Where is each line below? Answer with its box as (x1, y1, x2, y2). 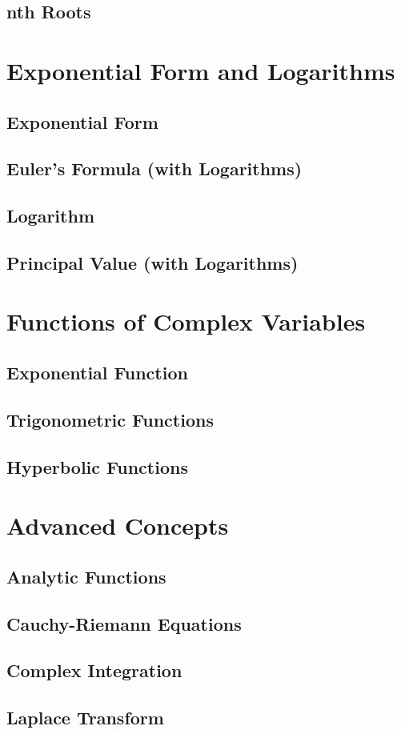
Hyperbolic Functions (6, 454, 188, 479)
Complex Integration (6, 658, 182, 683)
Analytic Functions (6, 564, 166, 588)
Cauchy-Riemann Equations (6, 611, 242, 636)
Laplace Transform (6, 705, 164, 730)
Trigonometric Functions (6, 407, 214, 431)
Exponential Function (6, 360, 188, 385)
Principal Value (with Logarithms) (6, 250, 299, 275)
